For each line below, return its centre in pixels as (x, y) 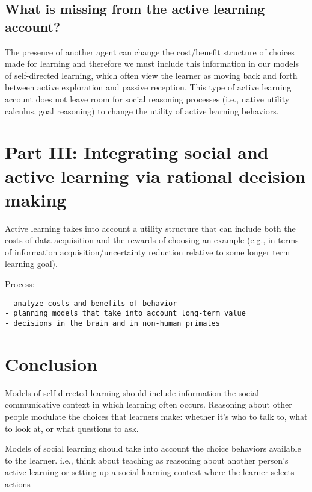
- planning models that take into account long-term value (125, 313)
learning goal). (31, 263)
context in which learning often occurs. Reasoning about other (177, 404)
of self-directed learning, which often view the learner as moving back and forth (151, 75)
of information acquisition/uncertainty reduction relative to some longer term (148, 251)
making (36, 199)
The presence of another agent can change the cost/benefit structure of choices (150, 51)
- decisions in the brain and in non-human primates (112, 323)
